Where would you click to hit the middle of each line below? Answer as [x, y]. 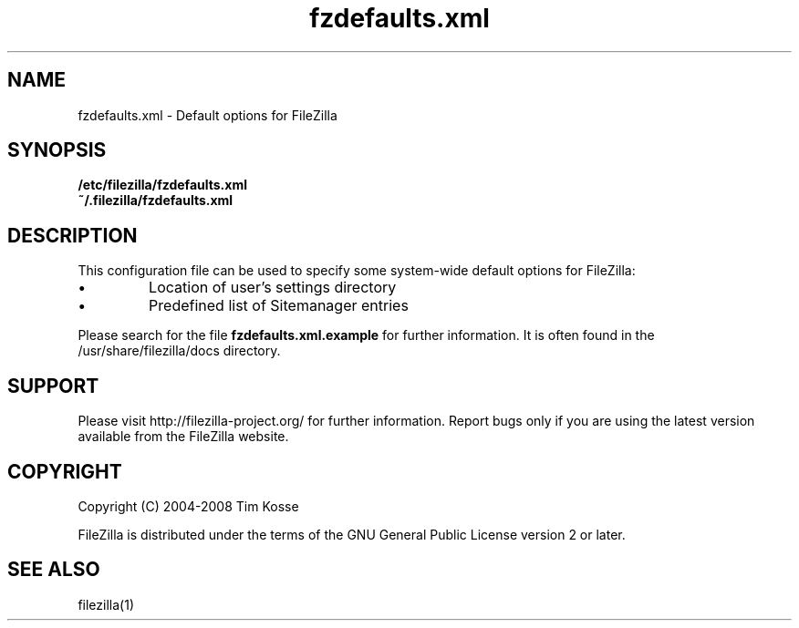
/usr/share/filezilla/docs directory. [179, 351]
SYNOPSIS [57, 150]
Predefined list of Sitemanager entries [279, 306]
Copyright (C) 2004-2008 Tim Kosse [188, 506]
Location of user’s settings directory [273, 288]
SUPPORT [53, 386]
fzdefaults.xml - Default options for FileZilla [208, 115]
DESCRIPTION [73, 235]
